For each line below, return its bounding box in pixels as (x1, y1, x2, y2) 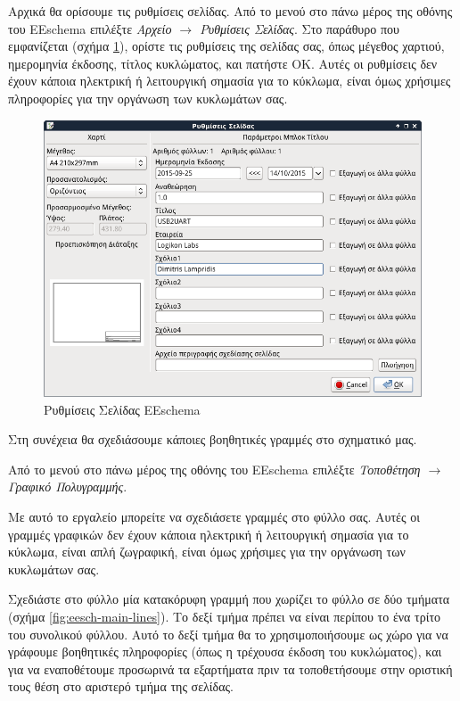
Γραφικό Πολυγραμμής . (8, 477, 127, 496)
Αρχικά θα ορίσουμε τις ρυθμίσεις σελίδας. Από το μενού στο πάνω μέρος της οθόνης (8, 2, 453, 20)
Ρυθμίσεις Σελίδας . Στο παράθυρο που (200, 19, 399, 37)
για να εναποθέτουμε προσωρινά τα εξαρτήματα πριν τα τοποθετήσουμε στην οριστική (8, 659, 453, 678)
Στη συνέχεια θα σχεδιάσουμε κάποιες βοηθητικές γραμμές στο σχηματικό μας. (8, 430, 417, 449)
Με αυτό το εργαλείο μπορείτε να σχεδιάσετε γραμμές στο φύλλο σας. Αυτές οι (8, 507, 420, 526)
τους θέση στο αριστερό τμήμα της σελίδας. (8, 677, 234, 696)
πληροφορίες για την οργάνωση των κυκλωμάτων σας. (8, 88, 288, 107)
